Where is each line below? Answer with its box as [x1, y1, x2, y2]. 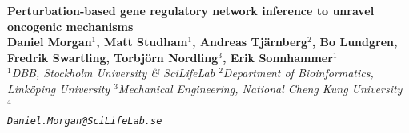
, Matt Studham [96, 33, 188, 50]
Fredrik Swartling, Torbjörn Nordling [7, 49, 219, 65]
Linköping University [7, 80, 110, 96]
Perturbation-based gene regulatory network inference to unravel [7, 2, 375, 18]
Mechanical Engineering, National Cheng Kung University [118, 80, 403, 96]
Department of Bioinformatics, [223, 65, 374, 81]
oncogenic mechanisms [7, 18, 134, 34]
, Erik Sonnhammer [223, 49, 333, 65]
